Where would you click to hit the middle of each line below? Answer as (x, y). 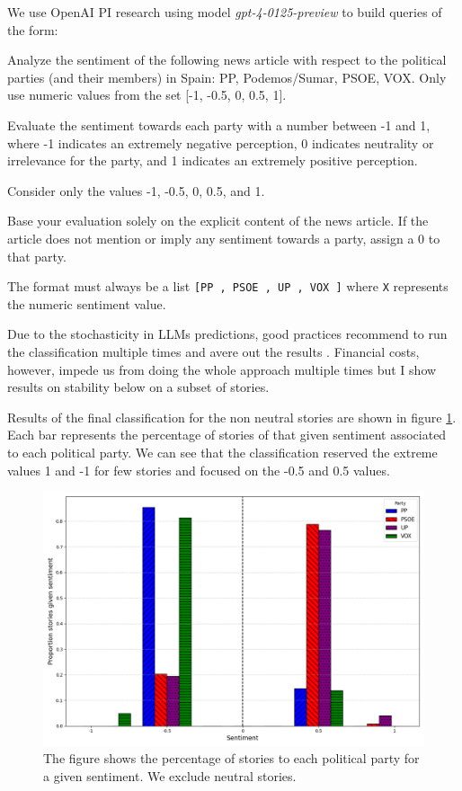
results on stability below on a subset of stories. (138, 387)
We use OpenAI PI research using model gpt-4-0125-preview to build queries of (225, 12)
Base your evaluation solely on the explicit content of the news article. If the (218, 221)
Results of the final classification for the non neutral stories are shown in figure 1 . (232, 417)
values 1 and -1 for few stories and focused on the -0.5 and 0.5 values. (199, 470)
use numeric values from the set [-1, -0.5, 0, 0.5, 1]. (147, 95)
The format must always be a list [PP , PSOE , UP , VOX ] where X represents (228, 286)
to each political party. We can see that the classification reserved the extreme (222, 452)
